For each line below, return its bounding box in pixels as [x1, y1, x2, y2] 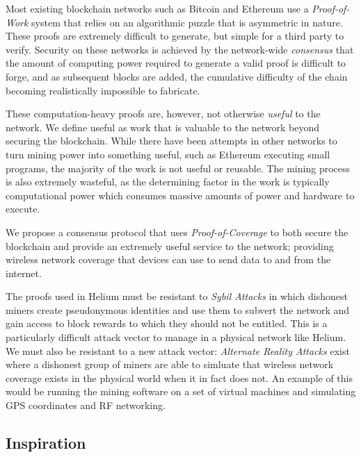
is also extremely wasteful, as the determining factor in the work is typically [6, 174, 330, 189]
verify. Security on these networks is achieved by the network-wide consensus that [6, 42, 354, 56]
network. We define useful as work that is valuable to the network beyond [6, 119, 320, 134]
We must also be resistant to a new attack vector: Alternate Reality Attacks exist [6, 343, 350, 358]
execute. [6, 201, 40, 216]
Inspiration [6, 432, 86, 454]
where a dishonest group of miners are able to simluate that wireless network [6, 357, 334, 372]
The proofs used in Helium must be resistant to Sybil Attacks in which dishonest [6, 289, 348, 304]
